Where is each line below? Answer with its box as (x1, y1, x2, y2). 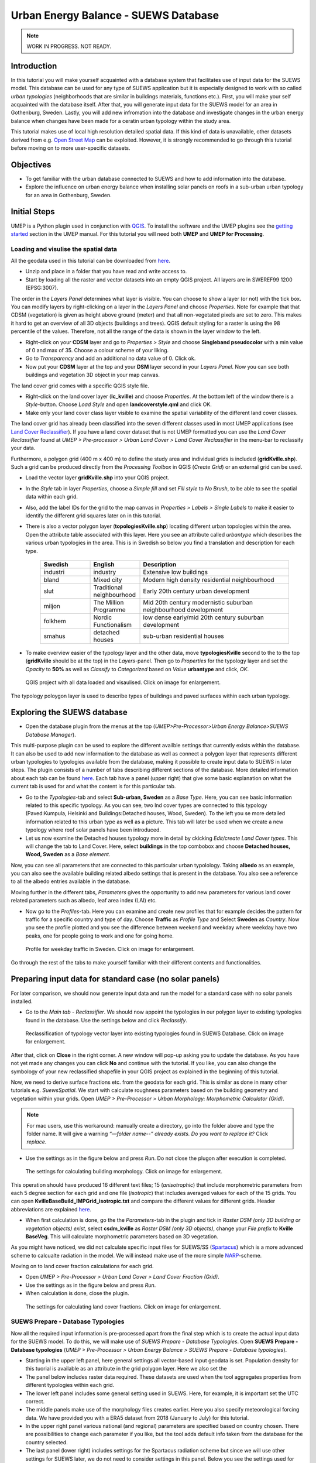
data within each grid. (25, 493, 78, 500)
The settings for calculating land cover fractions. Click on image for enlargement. (25, 1303, 221, 1310)
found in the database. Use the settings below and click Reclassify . (25, 1016, 187, 1024)
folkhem (43, 617, 67, 625)
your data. (11, 445, 36, 452)
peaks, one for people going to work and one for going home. (25, 932, 174, 939)
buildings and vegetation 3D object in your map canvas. (25, 372, 160, 379)
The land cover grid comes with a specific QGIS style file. (11, 382, 149, 389)
